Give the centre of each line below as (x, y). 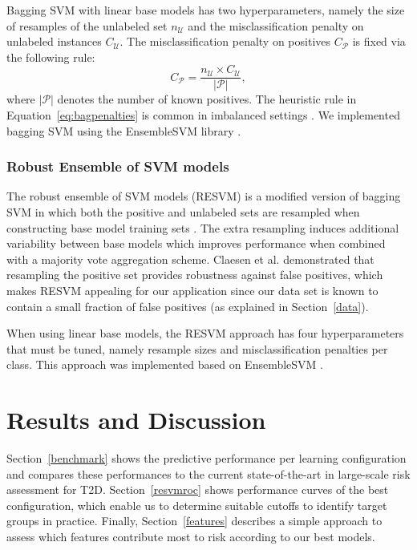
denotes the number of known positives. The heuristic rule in (207, 99)
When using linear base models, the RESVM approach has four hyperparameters (205, 333)
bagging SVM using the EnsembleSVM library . (124, 130)
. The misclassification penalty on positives (225, 41)
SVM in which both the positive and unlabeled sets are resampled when (183, 212)
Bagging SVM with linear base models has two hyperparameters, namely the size (206, 10)
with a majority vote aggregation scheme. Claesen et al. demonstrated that (190, 259)
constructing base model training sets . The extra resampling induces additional (203, 227)
